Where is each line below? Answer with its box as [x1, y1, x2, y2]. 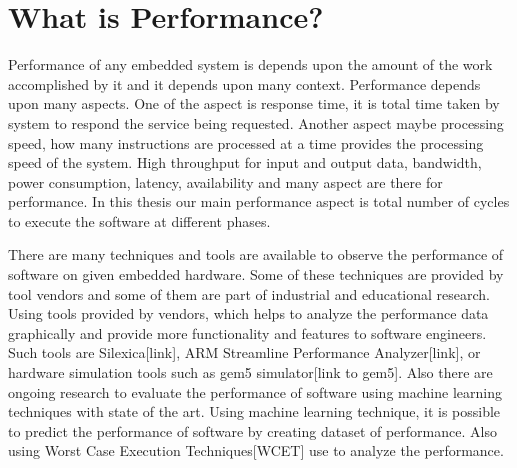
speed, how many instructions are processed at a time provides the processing [8, 132, 484, 153]
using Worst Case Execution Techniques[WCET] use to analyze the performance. [8, 440, 504, 461]
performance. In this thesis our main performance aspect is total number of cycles [8, 191, 510, 212]
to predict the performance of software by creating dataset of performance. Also [8, 420, 497, 441]
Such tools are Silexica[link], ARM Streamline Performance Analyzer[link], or [8, 342, 481, 363]
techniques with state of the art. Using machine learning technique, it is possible [8, 401, 501, 422]
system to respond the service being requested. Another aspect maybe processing [8, 112, 504, 133]
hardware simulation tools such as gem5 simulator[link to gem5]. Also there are [8, 362, 493, 383]
